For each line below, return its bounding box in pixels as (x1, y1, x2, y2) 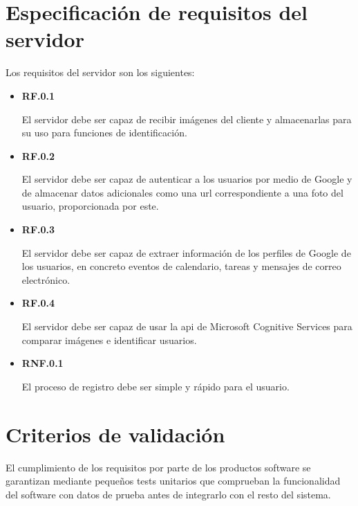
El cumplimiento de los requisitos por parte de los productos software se (6, 460, 311, 474)
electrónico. (21, 272, 70, 287)
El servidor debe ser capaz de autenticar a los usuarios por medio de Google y (21, 172, 352, 186)
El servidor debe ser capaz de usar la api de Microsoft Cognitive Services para (21, 319, 352, 334)
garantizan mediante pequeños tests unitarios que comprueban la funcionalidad (6, 473, 341, 488)
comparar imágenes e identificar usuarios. (21, 332, 197, 347)
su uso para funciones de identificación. (21, 125, 187, 140)
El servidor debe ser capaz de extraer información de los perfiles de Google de (21, 245, 351, 260)
